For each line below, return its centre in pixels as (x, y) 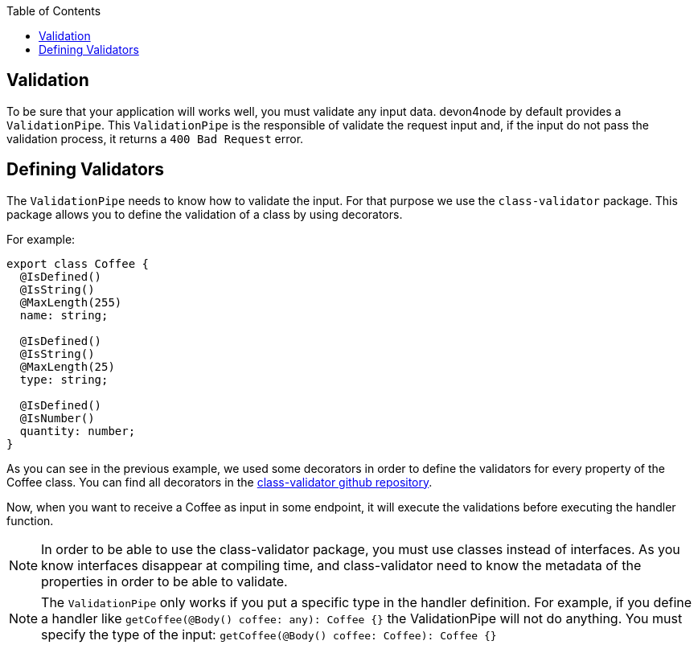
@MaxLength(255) (71, 302)
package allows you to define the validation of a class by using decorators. (205, 214)
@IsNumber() (57, 418)
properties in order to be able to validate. (164, 581)
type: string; (64, 379)
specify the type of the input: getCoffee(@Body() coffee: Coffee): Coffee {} (269, 634)
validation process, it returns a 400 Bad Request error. (155, 138)
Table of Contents (54, 11)
